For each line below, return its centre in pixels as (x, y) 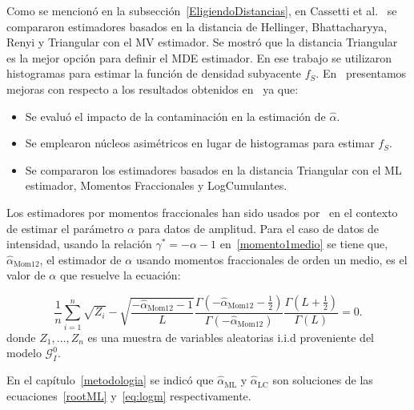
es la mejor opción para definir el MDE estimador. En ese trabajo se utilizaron (199, 57)
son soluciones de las (323, 380)
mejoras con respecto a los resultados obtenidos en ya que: (153, 88)
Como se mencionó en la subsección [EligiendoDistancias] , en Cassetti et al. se (202, 10)
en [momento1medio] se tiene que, (304, 244)
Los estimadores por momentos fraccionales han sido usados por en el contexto (202, 212)
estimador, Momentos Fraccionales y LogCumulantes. (156, 185)
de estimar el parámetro (65, 228)
